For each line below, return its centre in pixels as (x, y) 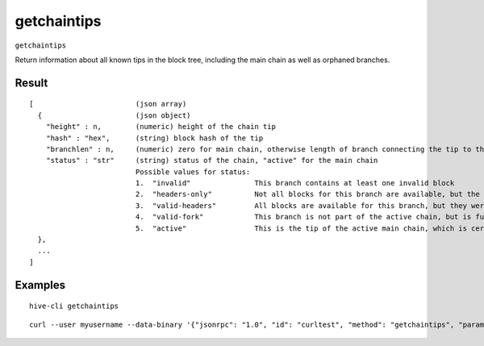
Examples (40, 285)
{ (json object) (114, 115)
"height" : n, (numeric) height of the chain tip (161, 127)
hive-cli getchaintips (74, 306)
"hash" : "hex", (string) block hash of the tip (154, 138)
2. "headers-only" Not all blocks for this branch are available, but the (307, 194)
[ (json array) (108, 104)
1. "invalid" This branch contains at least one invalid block (295, 183)
